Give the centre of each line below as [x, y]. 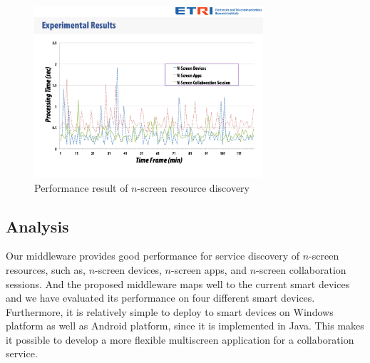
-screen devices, [128, 269]
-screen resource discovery [193, 187]
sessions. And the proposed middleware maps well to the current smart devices [178, 283]
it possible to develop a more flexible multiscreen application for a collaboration [180, 339]
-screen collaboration [301, 269]
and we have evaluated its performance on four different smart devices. [160, 298]
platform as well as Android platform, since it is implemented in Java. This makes [185, 326]
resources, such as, [46, 269]
